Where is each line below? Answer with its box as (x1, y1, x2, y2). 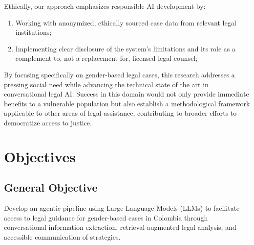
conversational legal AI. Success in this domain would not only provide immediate (4, 89, 249, 99)
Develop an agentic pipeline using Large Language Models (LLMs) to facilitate (4, 203, 240, 213)
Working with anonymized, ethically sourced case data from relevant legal (15, 17, 236, 27)
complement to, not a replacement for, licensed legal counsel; (15, 53, 198, 63)
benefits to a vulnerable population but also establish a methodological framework (4, 98, 250, 108)
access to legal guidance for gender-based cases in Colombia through (4, 212, 208, 222)
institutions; (15, 27, 52, 37)
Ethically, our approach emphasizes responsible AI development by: (4, 1, 206, 11)
